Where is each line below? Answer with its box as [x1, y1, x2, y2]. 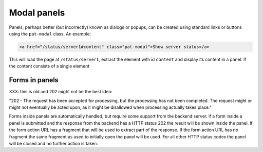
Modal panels [9, 7, 65, 18]
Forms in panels [9, 76, 58, 84]
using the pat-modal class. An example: [9, 31, 91, 36]
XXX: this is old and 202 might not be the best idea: [9, 89, 113, 95]
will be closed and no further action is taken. [9, 140, 98, 146]
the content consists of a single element [9, 63, 90, 69]
